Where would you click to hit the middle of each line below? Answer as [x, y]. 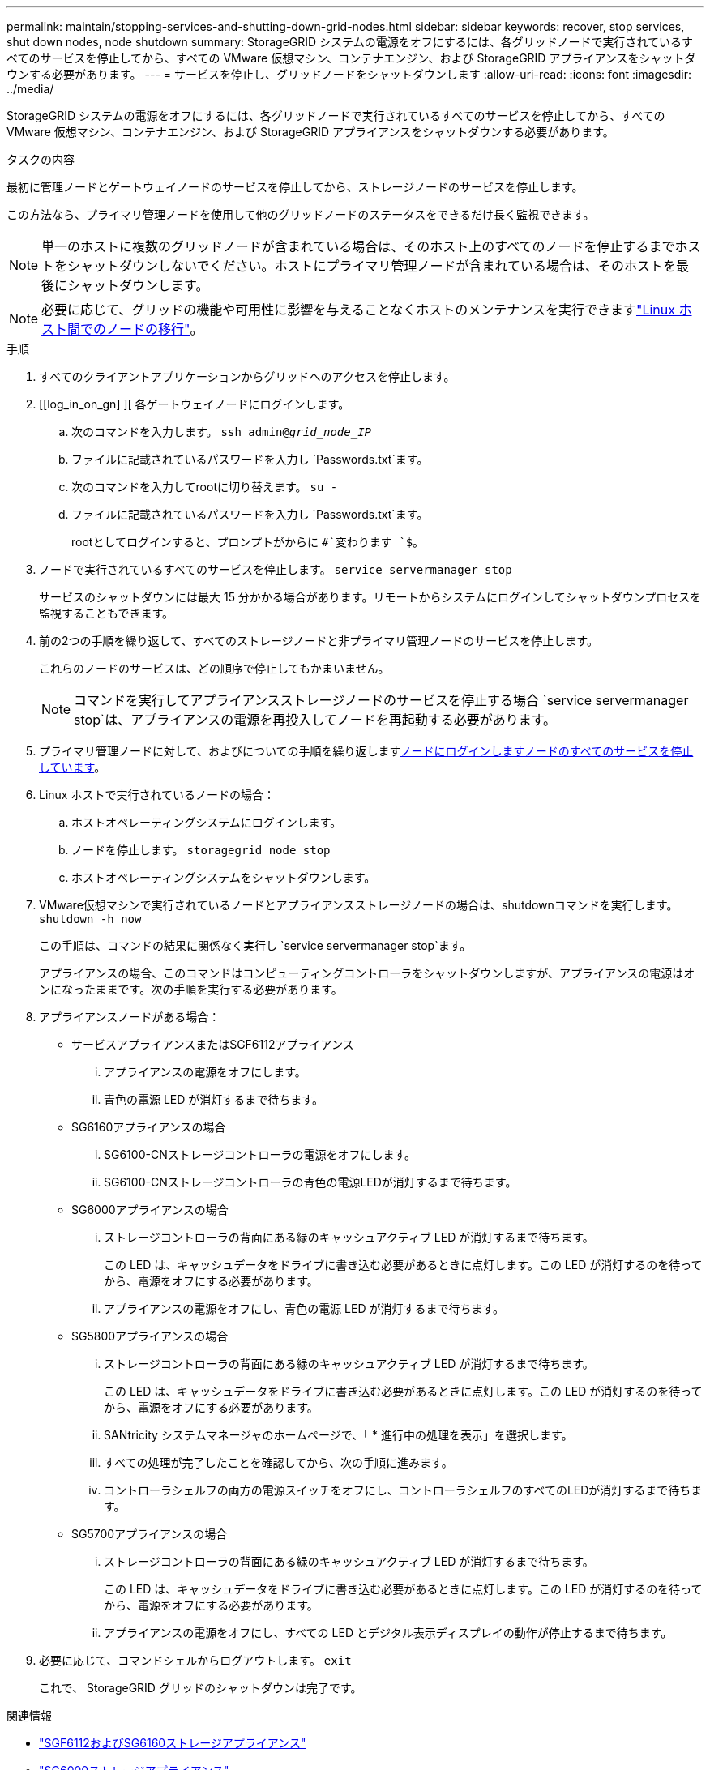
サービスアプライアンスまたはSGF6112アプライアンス [213, 1044]
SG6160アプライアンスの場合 [149, 1127]
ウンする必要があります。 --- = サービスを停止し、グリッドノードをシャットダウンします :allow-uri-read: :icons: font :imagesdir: [349, 74]
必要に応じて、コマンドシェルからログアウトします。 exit [195, 1660]
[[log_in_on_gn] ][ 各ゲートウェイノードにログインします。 [195, 404]
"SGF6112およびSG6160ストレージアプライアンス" [173, 1743]
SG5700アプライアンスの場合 [150, 1534]
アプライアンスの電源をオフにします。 [205, 1072]
